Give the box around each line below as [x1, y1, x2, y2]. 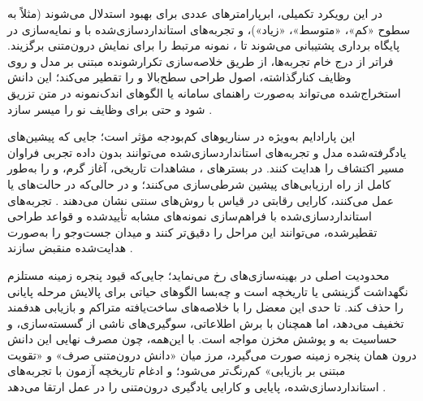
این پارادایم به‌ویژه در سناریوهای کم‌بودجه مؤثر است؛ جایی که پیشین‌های [7, 128, 356, 145]
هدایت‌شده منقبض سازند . [7, 239, 133, 256]
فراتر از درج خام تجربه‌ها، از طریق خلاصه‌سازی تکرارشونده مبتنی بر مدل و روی [7, 52, 394, 69]
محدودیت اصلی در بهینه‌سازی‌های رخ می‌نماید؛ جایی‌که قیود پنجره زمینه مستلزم [7, 266, 390, 283]
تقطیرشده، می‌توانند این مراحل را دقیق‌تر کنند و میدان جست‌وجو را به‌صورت [7, 223, 378, 240]
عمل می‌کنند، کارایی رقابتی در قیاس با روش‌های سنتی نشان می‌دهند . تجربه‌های [7, 191, 395, 208]
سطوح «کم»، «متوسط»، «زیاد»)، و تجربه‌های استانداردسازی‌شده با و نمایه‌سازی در [7, 20, 411, 37]
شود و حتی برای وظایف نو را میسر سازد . [7, 100, 213, 117]
